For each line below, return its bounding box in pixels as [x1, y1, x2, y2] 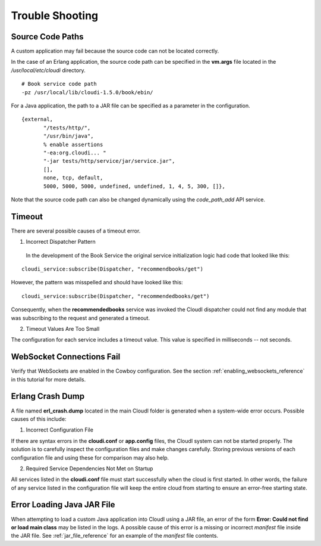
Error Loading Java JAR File [11, 500, 115, 510]
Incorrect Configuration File [26, 426, 93, 433]
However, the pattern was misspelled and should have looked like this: [11, 279, 184, 286]
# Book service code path [21, 80, 97, 88]
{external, [21, 116, 53, 123]
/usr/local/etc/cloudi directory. [11, 66, 86, 74]
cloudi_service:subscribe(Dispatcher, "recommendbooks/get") [21, 266, 203, 272]
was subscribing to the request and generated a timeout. [11, 314, 150, 321]
